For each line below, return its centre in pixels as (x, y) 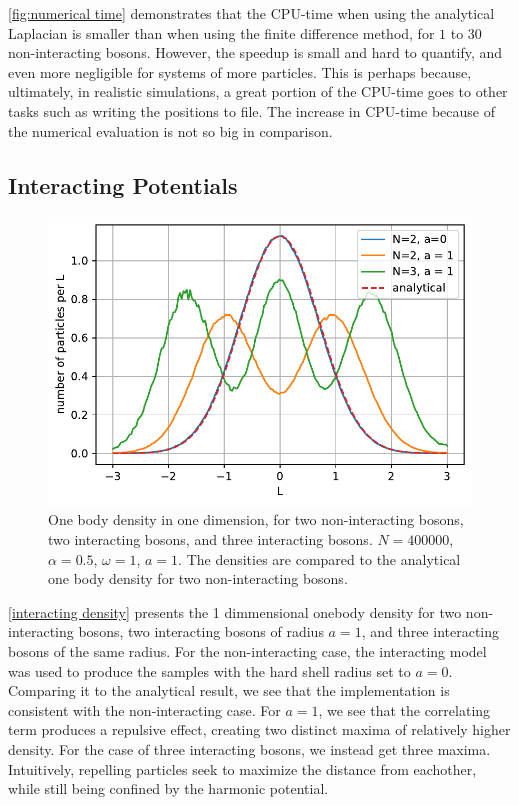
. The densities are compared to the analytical (319, 558)
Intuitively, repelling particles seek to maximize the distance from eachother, (242, 768)
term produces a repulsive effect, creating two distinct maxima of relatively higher (259, 729)
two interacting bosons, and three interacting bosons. (210, 539)
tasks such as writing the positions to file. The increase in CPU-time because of (251, 110)
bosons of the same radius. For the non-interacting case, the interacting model (247, 650)
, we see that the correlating (404, 709)
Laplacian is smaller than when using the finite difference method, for (221, 32)
